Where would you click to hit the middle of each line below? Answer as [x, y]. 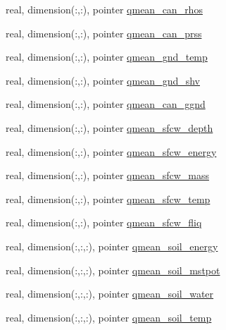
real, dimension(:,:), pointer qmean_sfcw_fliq [104, 222]
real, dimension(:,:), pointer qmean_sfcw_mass [107, 175]
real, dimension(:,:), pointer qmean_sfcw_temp [108, 198]
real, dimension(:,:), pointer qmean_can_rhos [104, 9]
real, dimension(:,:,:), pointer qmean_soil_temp [109, 317]
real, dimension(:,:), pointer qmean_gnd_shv [103, 80]
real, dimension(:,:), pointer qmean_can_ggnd [106, 104]
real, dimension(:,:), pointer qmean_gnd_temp [107, 57]
